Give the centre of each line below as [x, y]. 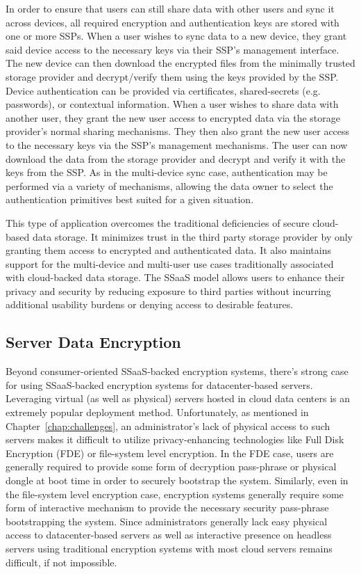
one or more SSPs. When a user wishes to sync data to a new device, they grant [176, 36]
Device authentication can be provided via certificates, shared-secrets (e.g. [163, 90]
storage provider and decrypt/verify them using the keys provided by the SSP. [172, 76]
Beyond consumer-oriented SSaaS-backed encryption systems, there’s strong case [177, 371]
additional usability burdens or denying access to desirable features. [150, 304]
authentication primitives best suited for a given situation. [130, 199]
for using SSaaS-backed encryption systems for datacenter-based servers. [159, 384]
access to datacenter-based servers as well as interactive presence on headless [169, 535]
